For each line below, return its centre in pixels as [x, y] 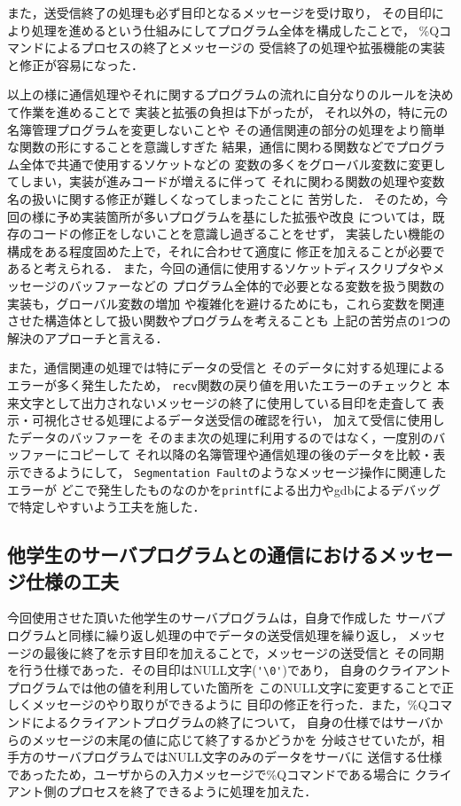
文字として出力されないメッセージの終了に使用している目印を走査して [223, 402]
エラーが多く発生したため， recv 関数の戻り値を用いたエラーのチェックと [220, 384]
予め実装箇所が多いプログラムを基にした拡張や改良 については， [244, 216]
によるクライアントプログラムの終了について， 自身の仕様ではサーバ [231, 722]
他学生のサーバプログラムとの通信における [193, 555]
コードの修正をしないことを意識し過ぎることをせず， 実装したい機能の [238, 234]
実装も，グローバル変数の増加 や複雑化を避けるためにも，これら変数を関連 [226, 303]
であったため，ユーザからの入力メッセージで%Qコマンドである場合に [209, 774]
